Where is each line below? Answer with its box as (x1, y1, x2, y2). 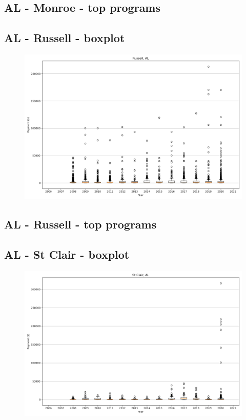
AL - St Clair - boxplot (4, 246, 130, 262)
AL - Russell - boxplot (4, 30, 125, 46)
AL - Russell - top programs (4, 216, 157, 232)
